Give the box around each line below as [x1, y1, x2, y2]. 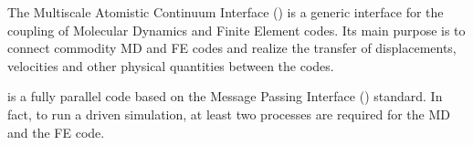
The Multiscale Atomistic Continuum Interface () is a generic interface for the [7, 3, 444, 21]
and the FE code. [7, 122, 105, 141]
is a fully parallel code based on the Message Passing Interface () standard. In [7, 87, 443, 106]
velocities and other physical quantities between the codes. [7, 56, 334, 75]
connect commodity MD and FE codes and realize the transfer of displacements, [7, 38, 457, 57]
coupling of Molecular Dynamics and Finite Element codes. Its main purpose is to [7, 20, 466, 39]
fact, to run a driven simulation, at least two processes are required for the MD [7, 104, 451, 123]
